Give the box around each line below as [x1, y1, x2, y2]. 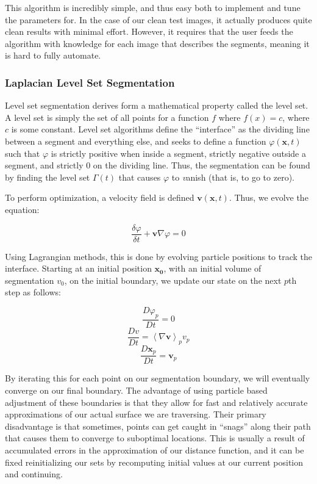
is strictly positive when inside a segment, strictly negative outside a [51, 146, 306, 159]
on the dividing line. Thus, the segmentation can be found [93, 159, 310, 172]
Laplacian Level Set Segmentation [5, 74, 175, 90]
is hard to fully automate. [5, 49, 101, 62]
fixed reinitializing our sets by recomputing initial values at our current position [5, 455, 304, 468]
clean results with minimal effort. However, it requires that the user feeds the [5, 25, 293, 38]
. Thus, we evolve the [229, 191, 308, 204]
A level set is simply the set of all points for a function [5, 110, 209, 123]
